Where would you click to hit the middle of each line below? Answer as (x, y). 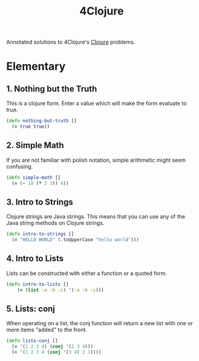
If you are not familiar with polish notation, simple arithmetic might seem (96, 160)
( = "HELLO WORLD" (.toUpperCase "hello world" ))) (75, 240)
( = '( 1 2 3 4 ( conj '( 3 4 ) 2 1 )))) (57, 353)
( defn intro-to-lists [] (38, 284)
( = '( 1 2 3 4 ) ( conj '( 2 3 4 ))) (53, 346)
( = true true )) (31, 127)
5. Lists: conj (31, 309)
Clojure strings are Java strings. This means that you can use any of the (96, 217)
